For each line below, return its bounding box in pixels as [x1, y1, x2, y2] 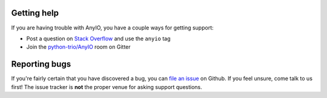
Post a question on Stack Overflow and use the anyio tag [26, 35, 171, 42]
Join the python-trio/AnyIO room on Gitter [26, 43, 131, 51]
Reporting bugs [11, 59, 71, 69]
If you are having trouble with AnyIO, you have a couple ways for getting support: [11, 24, 214, 31]
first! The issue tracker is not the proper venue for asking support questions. [11, 83, 202, 90]
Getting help [11, 8, 59, 18]
